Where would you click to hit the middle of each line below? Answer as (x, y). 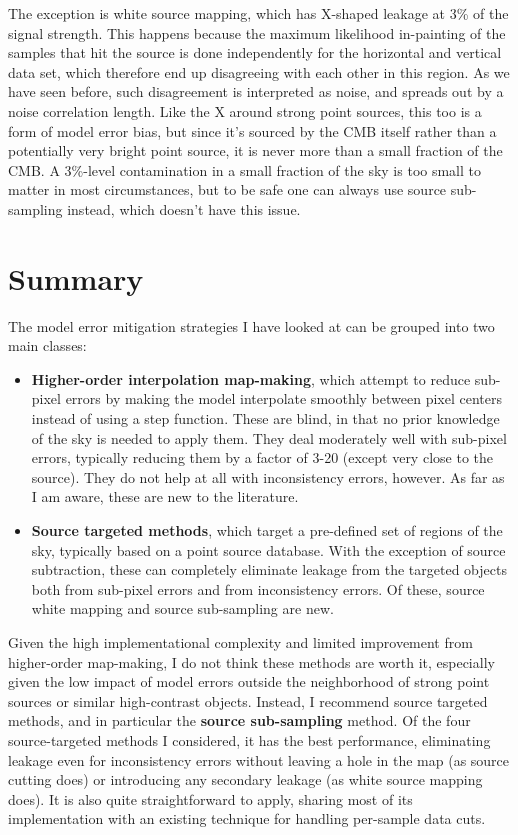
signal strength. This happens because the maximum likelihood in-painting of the (257, 32)
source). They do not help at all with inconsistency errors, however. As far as (268, 476)
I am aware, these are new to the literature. (165, 496)
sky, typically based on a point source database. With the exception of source (268, 549)
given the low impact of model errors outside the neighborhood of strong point (249, 681)
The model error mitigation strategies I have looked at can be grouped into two (251, 325)
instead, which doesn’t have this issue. (184, 208)
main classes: (47, 345)
